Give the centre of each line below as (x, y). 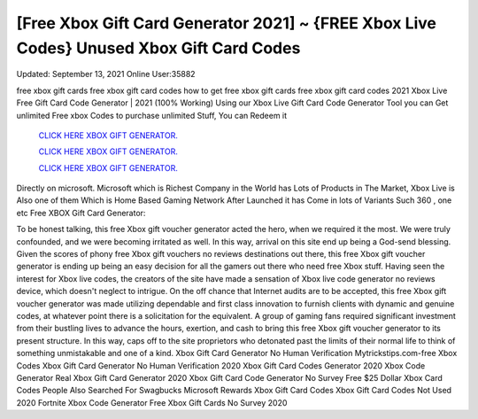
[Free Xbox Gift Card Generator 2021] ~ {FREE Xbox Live (227, 23)
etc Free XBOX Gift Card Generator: (81, 213)
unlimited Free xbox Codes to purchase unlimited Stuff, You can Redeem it (152, 115)
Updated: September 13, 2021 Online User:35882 (106, 74)
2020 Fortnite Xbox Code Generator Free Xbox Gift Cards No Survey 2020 (152, 402)
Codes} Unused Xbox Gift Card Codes (158, 48)
